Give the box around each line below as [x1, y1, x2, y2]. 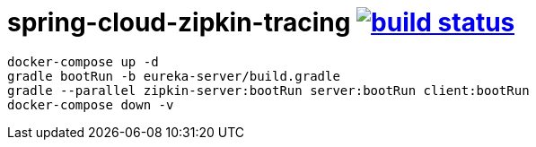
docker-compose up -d [7, 54, 159, 69]
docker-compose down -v [7, 97, 174, 112]
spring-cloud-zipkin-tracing [7, 7, 351, 38]
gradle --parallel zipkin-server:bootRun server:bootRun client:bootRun [7, 82, 530, 98]
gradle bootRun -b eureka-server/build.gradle [7, 68, 340, 83]
